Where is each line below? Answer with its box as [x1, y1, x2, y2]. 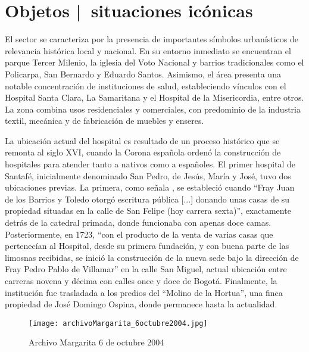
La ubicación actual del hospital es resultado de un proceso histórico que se [5, 134, 280, 147]
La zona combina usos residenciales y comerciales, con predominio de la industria [5, 102, 301, 115]
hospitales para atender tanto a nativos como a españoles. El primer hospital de [5, 158, 296, 170]
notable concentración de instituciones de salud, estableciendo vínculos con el [5, 79, 286, 92]
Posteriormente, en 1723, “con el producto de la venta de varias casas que [5, 228, 273, 240]
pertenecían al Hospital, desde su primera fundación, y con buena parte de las [5, 239, 289, 252]
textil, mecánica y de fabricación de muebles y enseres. [5, 114, 204, 127]
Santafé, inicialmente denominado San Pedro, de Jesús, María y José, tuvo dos [5, 169, 291, 182]
